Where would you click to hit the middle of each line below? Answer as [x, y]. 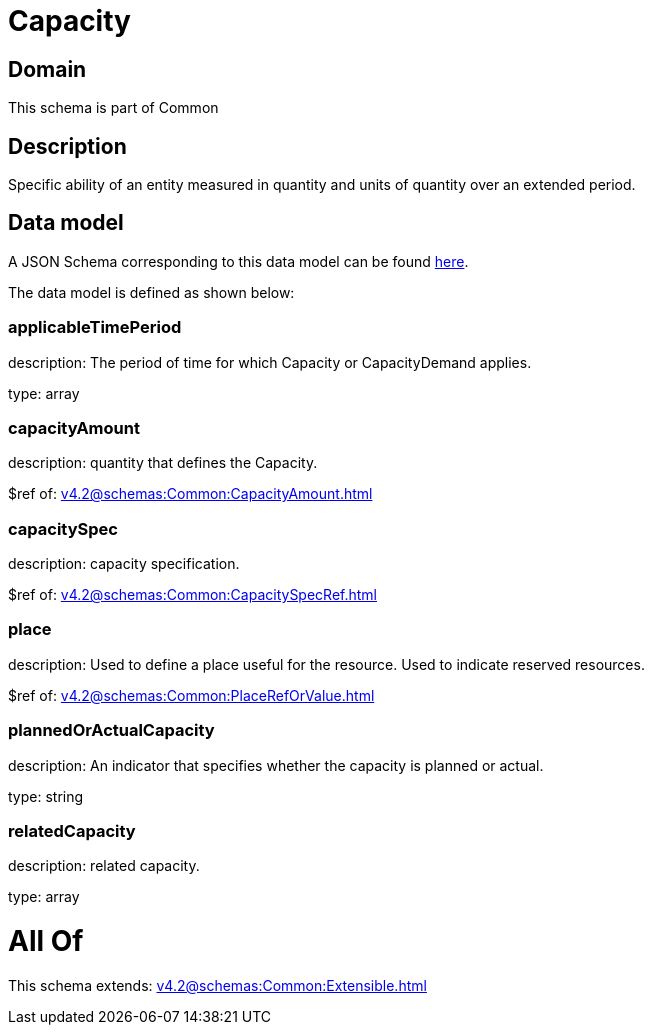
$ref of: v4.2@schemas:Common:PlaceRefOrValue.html [191, 695]
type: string [46, 796]
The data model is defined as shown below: [151, 292]
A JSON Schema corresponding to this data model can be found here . [238, 261]
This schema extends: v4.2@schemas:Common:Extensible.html [217, 985]
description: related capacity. [104, 866]
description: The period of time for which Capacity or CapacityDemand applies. [270, 362]
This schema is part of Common [113, 108]
